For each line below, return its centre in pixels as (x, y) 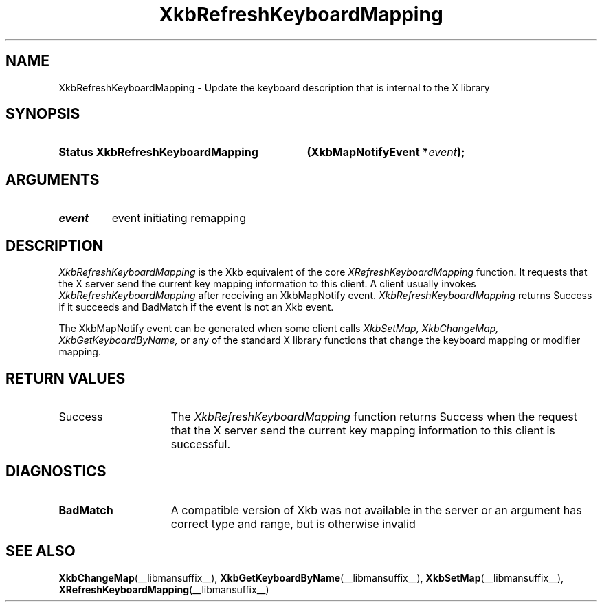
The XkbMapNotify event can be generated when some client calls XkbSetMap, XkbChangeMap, (279, 329)
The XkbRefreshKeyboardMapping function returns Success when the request (374, 416)
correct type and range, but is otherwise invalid (293, 523)
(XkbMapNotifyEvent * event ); (386, 152)
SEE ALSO (41, 551)
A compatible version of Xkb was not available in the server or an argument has (376, 510)
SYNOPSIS (43, 114)
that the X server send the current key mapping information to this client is (363, 430)
